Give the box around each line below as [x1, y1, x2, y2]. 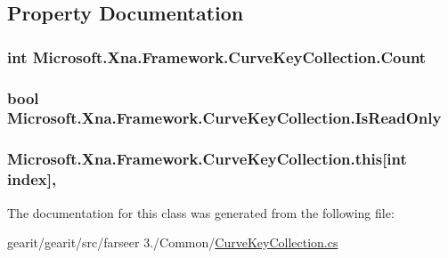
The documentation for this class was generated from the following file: [7, 203, 395, 222]
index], [7, 168, 57, 190]
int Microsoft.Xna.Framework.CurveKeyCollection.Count [7, 45, 427, 68]
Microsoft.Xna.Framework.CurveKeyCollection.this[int [7, 148, 407, 170]
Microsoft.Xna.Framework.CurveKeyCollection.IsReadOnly [7, 107, 442, 129]
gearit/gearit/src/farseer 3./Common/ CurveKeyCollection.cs [7, 233, 338, 252]
